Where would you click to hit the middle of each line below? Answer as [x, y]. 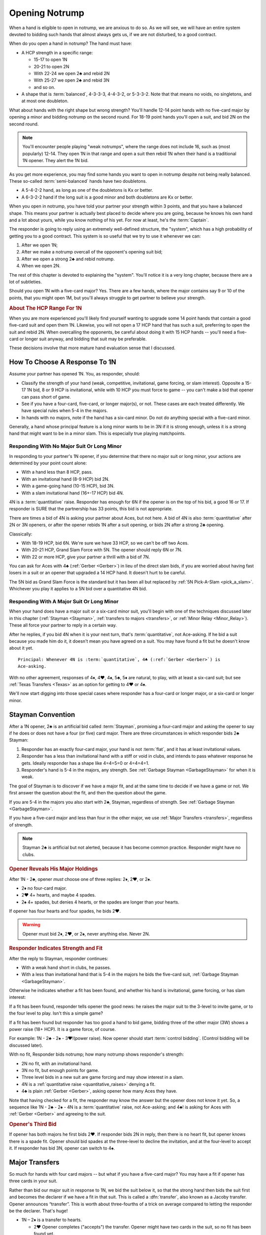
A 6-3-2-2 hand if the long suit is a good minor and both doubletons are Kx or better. [107, 197]
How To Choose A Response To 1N [63, 362]
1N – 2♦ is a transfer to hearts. [52, 1220]
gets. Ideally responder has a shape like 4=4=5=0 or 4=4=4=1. [85, 763]
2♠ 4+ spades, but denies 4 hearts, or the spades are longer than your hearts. [100, 902]
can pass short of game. [46, 397]
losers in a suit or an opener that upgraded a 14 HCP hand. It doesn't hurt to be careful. [98, 573]
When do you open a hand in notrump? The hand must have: [71, 43]
